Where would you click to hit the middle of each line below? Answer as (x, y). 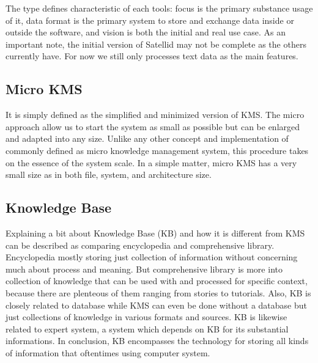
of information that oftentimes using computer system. (108, 352)
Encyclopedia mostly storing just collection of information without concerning (152, 257)
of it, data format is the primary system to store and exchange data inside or (150, 20)
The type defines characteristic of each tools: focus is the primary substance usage (159, 8)
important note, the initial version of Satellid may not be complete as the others (156, 44)
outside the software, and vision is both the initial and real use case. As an (146, 32)
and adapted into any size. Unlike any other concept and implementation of (147, 138)
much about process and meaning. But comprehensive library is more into (144, 269)
